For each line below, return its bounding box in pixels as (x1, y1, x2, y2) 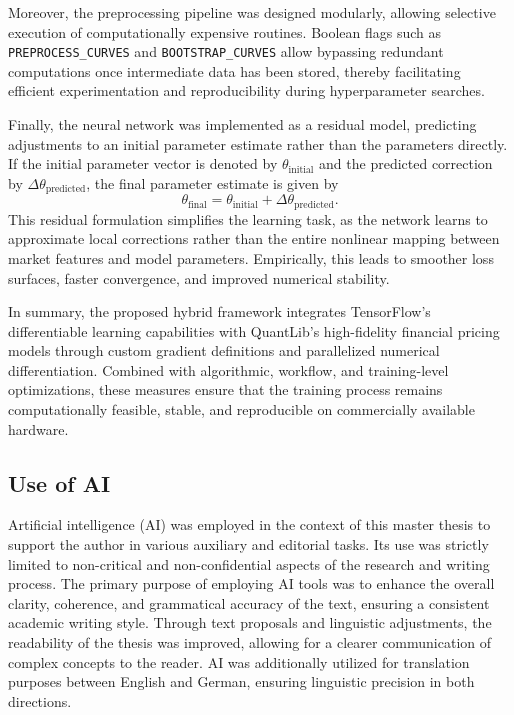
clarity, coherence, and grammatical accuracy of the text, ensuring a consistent (8, 592, 490, 613)
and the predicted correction (319, 153, 493, 174)
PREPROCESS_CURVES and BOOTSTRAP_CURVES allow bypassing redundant (8, 41, 444, 62)
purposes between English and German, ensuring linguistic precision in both (8, 671, 475, 692)
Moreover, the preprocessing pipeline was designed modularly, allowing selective (8, 2, 496, 22)
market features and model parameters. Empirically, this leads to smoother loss (8, 247, 494, 268)
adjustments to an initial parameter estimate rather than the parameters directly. (8, 133, 508, 154)
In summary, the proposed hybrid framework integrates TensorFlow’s (8, 301, 431, 322)
